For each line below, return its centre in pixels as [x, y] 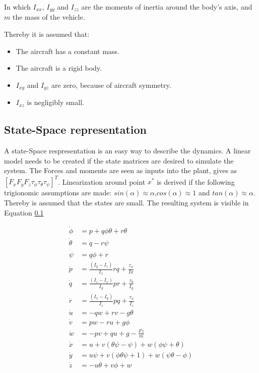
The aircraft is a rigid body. [59, 68]
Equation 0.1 [24, 212]
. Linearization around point [102, 181]
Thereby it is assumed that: [47, 34]
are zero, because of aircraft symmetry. [111, 85]
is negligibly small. [55, 102]
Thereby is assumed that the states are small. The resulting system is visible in [126, 202]
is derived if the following [196, 181]
